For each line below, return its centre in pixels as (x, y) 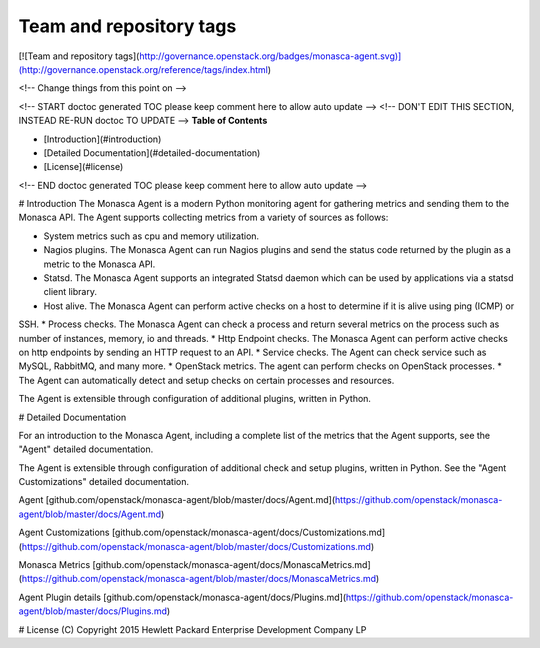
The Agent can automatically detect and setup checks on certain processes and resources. (206, 380)
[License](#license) (83, 167)
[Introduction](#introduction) (102, 139)
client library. (70, 292)
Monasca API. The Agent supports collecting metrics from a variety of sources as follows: (203, 217)
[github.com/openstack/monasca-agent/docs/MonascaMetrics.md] (232, 565)
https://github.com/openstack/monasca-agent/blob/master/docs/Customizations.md (196, 546)
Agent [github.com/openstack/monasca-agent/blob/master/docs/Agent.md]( (177, 500)
